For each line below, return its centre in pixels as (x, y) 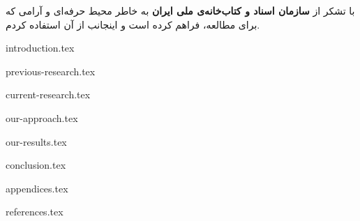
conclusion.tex (36, 165)
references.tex (35, 212)
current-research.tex (48, 94)
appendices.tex (37, 188)
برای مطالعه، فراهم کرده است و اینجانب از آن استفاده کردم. (133, 24)
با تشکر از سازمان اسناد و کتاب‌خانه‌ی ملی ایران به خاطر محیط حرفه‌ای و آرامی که (180, 10)
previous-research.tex (51, 71)
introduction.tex (40, 48)
